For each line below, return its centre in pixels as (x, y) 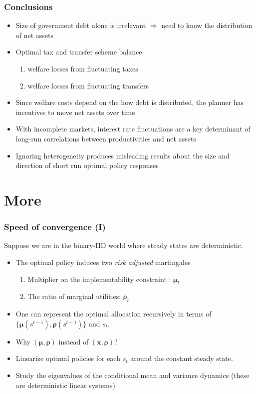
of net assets (35, 35)
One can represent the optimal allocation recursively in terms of (114, 314)
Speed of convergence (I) (55, 227)
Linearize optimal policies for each (68, 358)
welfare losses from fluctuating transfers (88, 85)
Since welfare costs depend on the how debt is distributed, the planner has (130, 102)
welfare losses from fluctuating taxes (83, 68)
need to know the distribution (207, 25)
